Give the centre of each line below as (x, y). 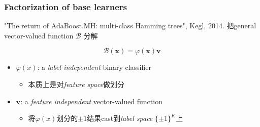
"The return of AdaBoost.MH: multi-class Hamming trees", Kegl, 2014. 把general (130, 26)
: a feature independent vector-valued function (91, 101)
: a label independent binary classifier (94, 67)
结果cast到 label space (120, 118)
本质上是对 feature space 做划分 (76, 84)
